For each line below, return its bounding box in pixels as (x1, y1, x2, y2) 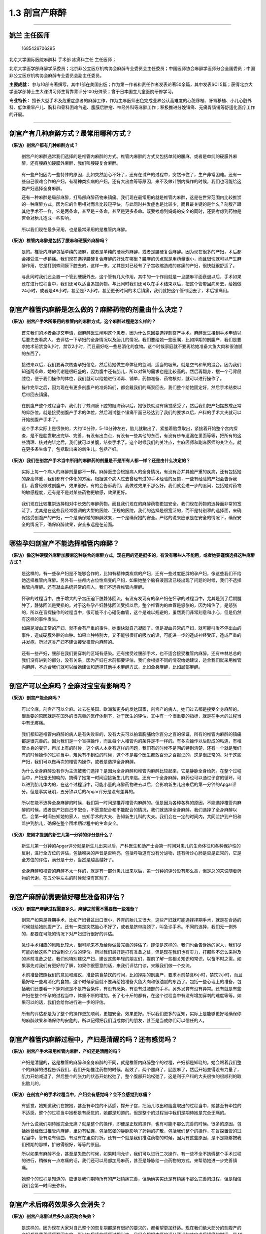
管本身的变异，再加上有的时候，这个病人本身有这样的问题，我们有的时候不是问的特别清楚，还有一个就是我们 (21, 745, 241, 751)
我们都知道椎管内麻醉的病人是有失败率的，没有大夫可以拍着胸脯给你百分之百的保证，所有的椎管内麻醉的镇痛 (21, 731, 241, 737)
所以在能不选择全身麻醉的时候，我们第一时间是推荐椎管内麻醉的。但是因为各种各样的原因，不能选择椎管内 (21, 800, 237, 806)
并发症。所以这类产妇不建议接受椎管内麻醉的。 (21, 639, 117, 645)
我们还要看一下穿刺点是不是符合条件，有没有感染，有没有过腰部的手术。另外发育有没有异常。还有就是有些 (25, 985, 241, 992)
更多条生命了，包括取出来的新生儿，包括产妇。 (25, 446, 121, 452)
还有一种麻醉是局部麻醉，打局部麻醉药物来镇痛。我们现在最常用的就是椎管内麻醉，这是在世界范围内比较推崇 (21, 194, 241, 200)
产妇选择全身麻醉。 (25, 185, 65, 191)
